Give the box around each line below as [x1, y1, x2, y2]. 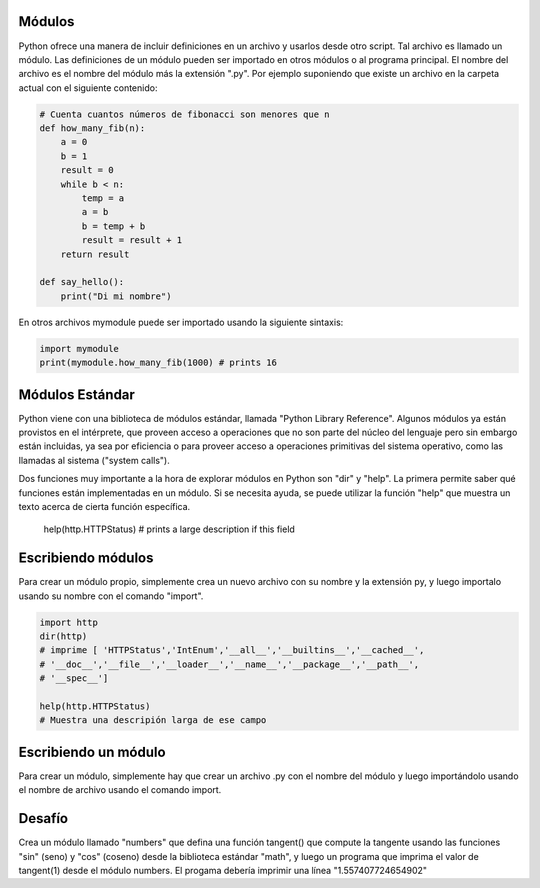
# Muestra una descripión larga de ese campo [39, 715, 267, 726]
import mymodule [39, 343, 120, 354]
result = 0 [60, 165, 114, 176]
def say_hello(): [39, 276, 125, 288]
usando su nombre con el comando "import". [18, 590, 204, 602]
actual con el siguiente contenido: [18, 81, 158, 94]
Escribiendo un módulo [18, 743, 166, 760]
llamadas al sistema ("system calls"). [18, 454, 170, 466]
